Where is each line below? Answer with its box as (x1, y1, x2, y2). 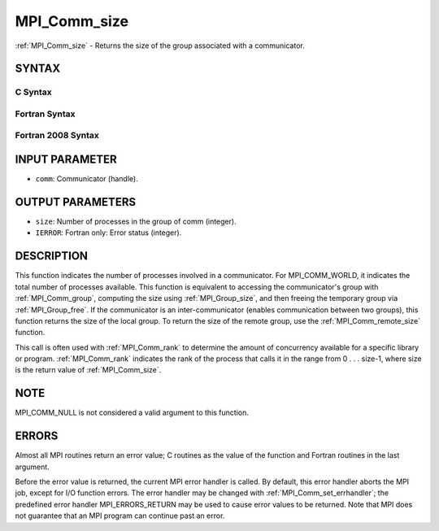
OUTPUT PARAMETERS (15, 195, 137, 209)
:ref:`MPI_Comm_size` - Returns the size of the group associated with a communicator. (15, 41, 305, 50)
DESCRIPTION (15, 249, 89, 263)
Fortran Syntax (15, 108, 76, 120)
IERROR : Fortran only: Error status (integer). (35, 228, 182, 237)
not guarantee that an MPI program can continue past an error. (15, 511, 225, 520)
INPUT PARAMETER (15, 153, 117, 167)
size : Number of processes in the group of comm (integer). (35, 216, 237, 227)
